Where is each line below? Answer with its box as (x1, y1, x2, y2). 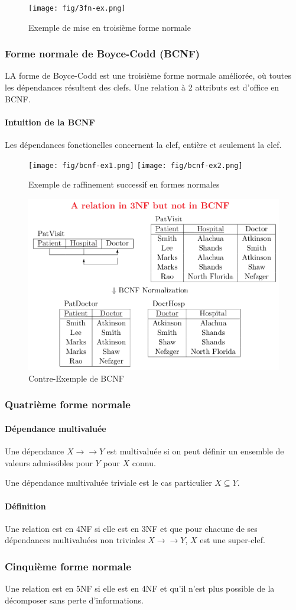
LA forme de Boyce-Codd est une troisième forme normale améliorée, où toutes (5, 69, 291, 82)
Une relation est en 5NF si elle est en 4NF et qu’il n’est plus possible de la (5, 582, 275, 595)
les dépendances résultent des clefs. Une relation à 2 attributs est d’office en (5, 81, 279, 93)
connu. (132, 456, 156, 469)
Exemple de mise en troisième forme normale (28, 21, 191, 33)
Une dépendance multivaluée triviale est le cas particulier (5, 476, 212, 489)
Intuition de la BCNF (5, 115, 95, 128)
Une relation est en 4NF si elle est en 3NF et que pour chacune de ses (5, 522, 258, 534)
